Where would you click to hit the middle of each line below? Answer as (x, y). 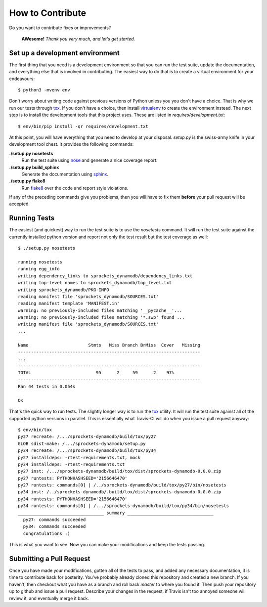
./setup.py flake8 (27, 181)
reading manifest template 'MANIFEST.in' (69, 303)
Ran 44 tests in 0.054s (47, 386)
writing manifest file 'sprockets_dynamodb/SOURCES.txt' (89, 324)
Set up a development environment (64, 53)
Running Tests (32, 218)
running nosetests (40, 262)
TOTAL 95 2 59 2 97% (96, 373)
